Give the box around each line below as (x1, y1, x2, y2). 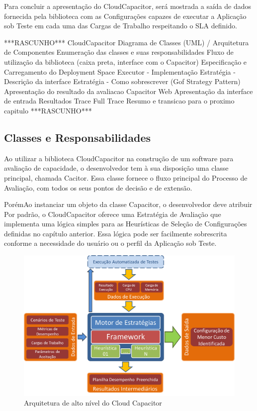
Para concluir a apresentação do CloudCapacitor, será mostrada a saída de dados (4, 1, 252, 11)
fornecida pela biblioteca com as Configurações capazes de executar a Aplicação (4, 10, 247, 21)
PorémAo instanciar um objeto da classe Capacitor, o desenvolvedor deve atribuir (4, 199, 253, 209)
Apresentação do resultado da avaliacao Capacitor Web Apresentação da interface (4, 86, 253, 96)
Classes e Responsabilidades (4, 129, 151, 145)
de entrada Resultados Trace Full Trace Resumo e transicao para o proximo (4, 96, 235, 106)
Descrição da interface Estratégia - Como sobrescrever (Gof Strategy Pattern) (4, 76, 241, 87)
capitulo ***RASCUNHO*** (4, 105, 92, 115)
